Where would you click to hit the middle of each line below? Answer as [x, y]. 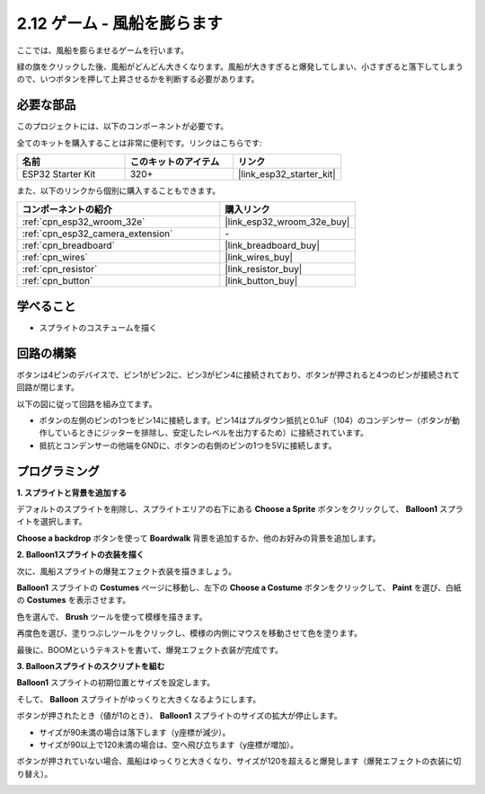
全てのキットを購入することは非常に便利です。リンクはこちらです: [139, 143]
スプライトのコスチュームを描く [98, 327]
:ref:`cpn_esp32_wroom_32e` [84, 222]
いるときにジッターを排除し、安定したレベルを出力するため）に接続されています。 [215, 433]
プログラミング [58, 471]
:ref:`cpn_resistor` [60, 269]
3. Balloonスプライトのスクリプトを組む [91, 666]
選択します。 [63, 522]
